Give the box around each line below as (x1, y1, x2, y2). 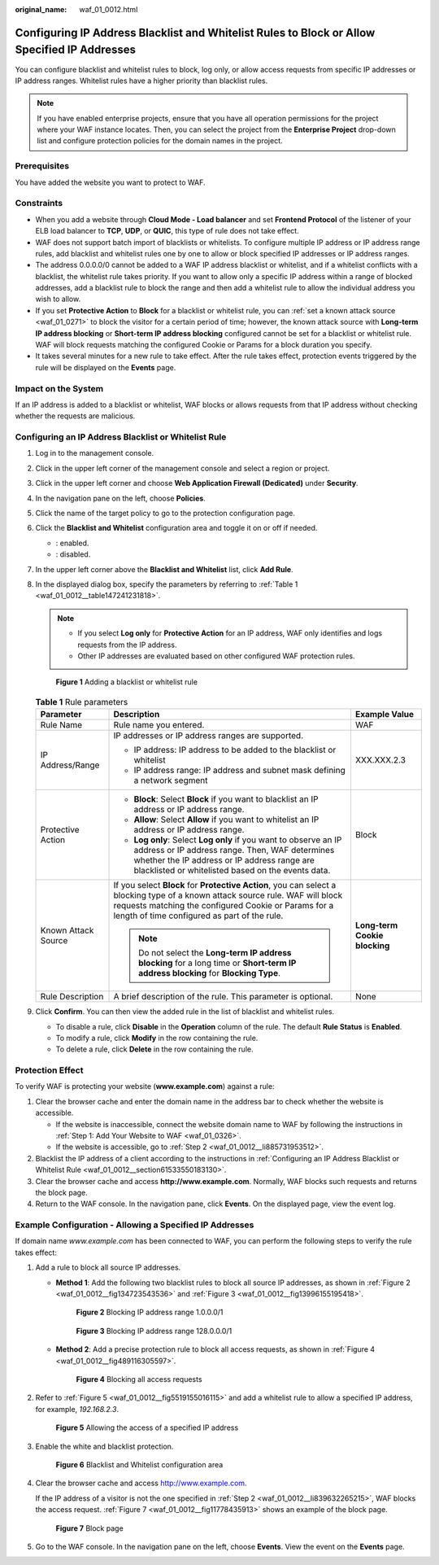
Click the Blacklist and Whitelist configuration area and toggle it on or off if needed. (35, 523, 318, 533)
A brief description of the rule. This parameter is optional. (113, 991, 333, 1003)
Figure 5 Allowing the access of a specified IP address (55, 1423, 239, 1432)
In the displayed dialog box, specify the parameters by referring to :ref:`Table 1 (35, 579, 298, 589)
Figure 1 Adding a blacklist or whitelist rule (55, 677, 198, 687)
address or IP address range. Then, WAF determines (133, 845, 335, 856)
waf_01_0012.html (79, 5, 138, 14)
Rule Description (40, 991, 104, 1003)
